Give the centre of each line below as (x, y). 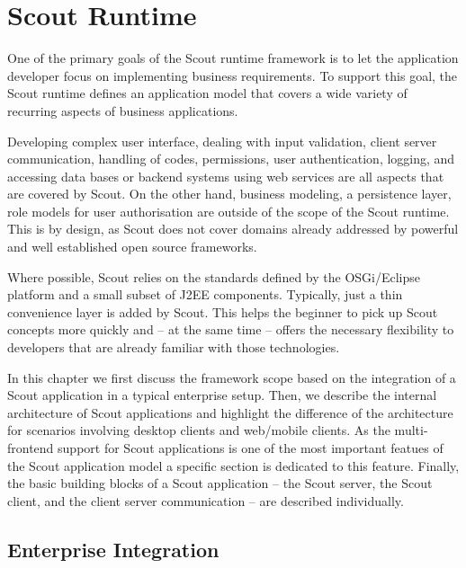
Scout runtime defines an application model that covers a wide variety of (207, 93)
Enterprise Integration (113, 549)
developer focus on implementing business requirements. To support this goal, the (233, 75)
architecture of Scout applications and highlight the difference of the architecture (230, 412)
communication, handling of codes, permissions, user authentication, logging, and (231, 159)
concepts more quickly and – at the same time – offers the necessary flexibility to (231, 329)
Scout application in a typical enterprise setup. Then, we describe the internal (222, 395)
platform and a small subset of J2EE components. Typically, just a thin (205, 294)
